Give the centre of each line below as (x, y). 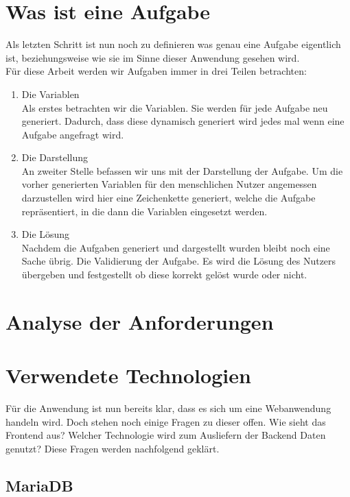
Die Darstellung (55, 157)
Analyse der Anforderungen (140, 321)
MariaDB (39, 485)
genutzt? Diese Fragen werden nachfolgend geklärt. (113, 448)
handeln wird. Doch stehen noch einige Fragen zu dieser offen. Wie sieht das (166, 421)
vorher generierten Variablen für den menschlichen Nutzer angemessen (169, 184)
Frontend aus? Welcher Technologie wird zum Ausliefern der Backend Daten (166, 435)
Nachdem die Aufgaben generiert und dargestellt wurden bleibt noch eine (176, 247)
